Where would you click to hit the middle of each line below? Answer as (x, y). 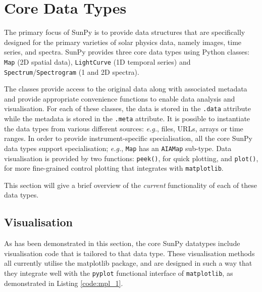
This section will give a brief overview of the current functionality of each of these (130, 185)
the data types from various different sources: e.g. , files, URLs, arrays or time (124, 128)
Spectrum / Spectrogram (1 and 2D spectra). (72, 71)
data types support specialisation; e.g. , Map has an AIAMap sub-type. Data (118, 148)
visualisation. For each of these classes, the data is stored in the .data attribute (127, 108)
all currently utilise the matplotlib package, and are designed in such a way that (128, 263)
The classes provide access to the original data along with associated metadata (126, 89)
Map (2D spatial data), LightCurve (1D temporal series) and (97, 61)
